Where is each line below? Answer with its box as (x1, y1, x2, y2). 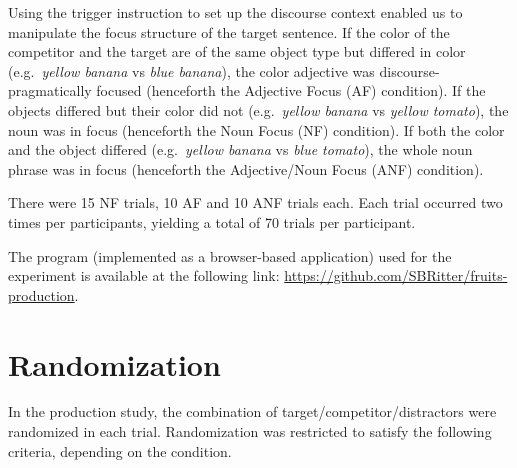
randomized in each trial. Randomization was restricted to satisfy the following (8, 421, 492, 442)
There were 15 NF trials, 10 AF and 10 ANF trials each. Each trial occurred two (8, 192, 503, 213)
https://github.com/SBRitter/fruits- (284, 265, 508, 286)
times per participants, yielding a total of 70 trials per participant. (8, 211, 416, 232)
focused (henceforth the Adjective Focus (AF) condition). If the (96, 80, 486, 101)
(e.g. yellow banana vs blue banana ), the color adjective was (8, 60, 375, 81)
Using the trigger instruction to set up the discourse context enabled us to (8, 2, 463, 22)
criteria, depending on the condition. (8, 440, 232, 461)
